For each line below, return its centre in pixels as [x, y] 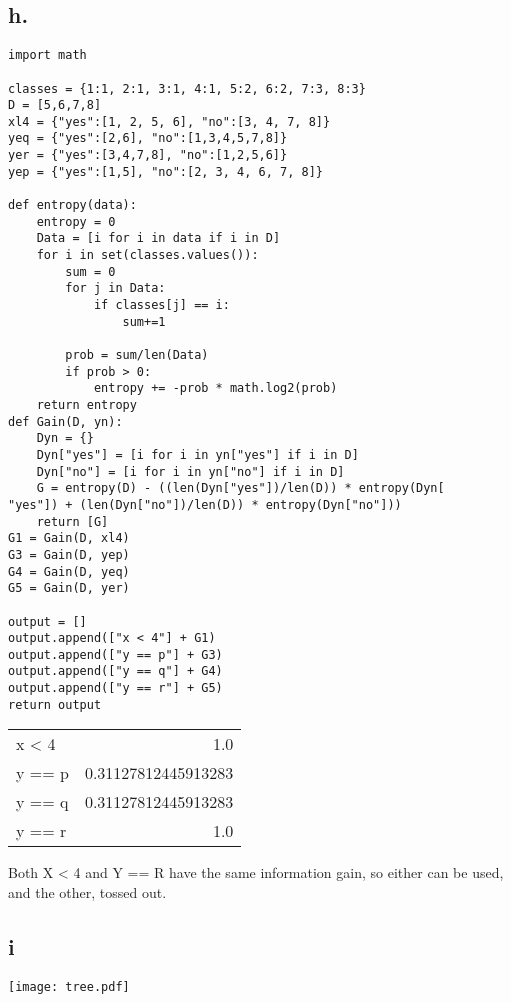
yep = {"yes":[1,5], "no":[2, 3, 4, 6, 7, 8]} [165, 171]
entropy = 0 [76, 221]
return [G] [72, 521]
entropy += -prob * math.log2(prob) [215, 388]
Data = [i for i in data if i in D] [158, 238]
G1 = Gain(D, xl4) [69, 538]
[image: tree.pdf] [69, 986]
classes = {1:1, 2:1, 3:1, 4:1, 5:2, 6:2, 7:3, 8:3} [187, 88]
